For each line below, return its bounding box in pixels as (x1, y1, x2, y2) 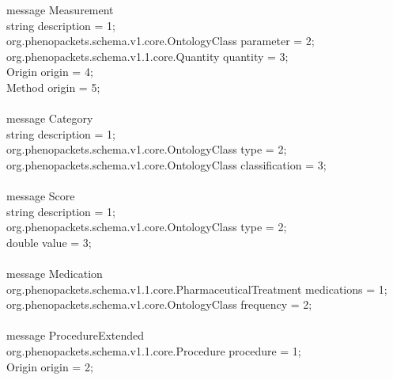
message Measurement (6, 2, 114, 17)
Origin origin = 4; (6, 63, 93, 80)
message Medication (6, 265, 103, 282)
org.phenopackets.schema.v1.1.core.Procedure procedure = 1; (6, 343, 301, 359)
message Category (6, 110, 93, 127)
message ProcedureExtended (6, 327, 145, 344)
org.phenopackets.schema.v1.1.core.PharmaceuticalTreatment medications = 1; (6, 280, 387, 297)
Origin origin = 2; (6, 358, 93, 374)
